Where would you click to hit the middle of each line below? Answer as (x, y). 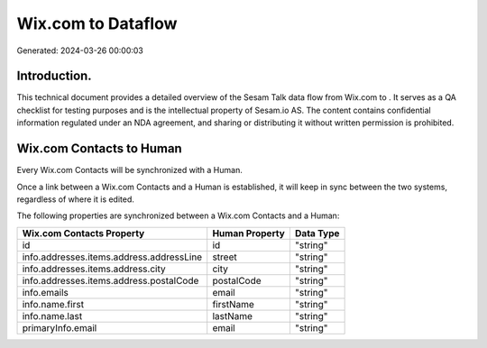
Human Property (249, 233)
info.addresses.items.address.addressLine (112, 257)
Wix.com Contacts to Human (99, 149)
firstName (233, 304)
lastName (232, 316)
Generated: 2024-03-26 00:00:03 (80, 50)
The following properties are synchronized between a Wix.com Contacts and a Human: (178, 215)
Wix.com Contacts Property (83, 233)
